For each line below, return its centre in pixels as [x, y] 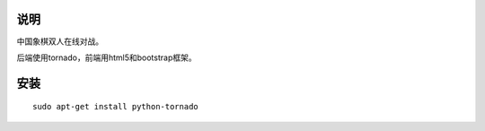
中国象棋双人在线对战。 [60, 41]
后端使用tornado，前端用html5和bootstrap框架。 [106, 57]
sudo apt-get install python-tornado [116, 107]
